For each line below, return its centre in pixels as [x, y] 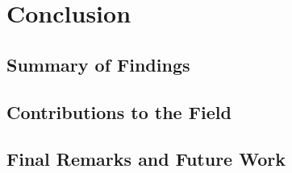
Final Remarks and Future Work [146, 159]
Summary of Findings [98, 64]
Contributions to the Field [119, 111]
